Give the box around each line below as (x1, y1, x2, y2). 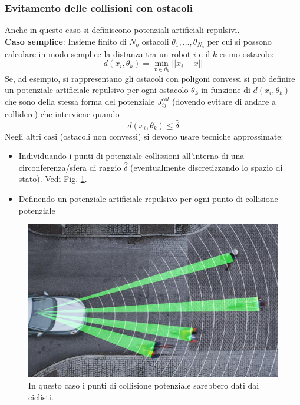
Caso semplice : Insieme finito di (5, 35, 127, 47)
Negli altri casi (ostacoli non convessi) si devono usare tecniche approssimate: (5, 130, 283, 142)
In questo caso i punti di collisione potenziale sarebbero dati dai (28, 379, 259, 391)
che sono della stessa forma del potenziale (5, 95, 155, 108)
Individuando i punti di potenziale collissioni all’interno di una (18, 150, 245, 162)
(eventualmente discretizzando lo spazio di (130, 161, 283, 173)
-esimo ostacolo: (217, 47, 274, 59)
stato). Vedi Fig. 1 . (18, 172, 87, 185)
